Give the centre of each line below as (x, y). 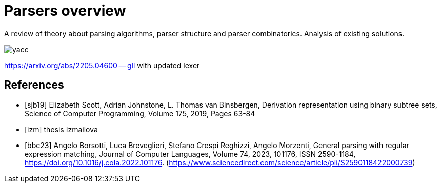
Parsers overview (65, 11)
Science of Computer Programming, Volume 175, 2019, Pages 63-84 (140, 113)
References (34, 85)
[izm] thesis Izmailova (61, 129)
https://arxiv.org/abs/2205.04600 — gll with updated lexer (102, 65)
